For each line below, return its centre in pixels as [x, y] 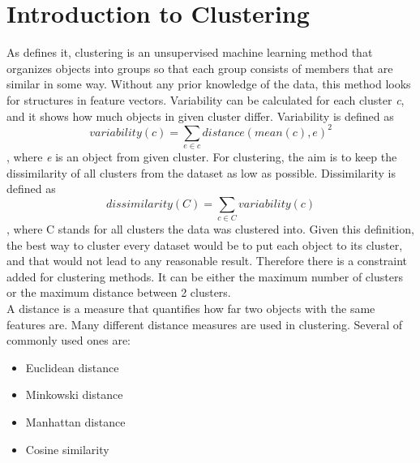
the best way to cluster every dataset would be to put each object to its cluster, [205, 244]
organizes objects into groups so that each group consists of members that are [200, 68]
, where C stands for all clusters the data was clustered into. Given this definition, [210, 229]
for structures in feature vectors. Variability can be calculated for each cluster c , [206, 99]
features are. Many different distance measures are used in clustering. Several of [204, 324]
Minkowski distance [74, 394]
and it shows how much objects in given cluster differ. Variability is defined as [200, 116]
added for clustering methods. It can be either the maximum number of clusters [205, 276]
